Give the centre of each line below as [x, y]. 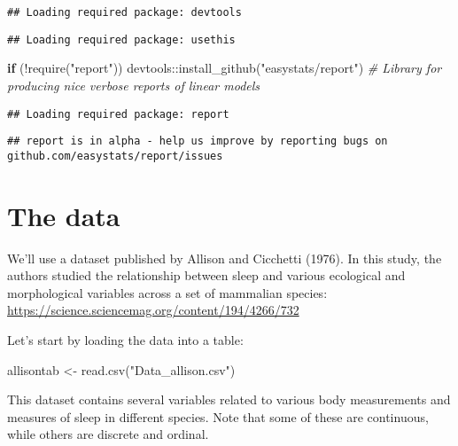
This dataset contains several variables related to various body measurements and [229, 399]
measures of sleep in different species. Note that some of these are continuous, [218, 416]
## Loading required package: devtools [124, 12]
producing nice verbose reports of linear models [134, 85]
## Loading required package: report [118, 114]
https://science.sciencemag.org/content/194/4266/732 [153, 310]
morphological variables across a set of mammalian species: [167, 292]
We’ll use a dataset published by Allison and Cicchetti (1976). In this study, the [225, 258]
